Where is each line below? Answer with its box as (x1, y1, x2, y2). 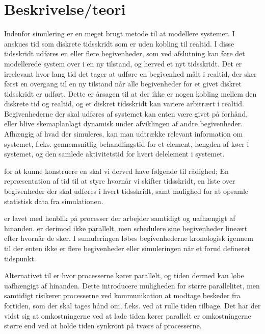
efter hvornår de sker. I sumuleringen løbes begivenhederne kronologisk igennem (4, 233, 254, 243)
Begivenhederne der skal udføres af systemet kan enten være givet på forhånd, (4, 108, 248, 119)
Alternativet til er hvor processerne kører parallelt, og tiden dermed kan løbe (4, 270, 244, 281)
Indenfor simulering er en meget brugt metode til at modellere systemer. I (4, 28, 235, 39)
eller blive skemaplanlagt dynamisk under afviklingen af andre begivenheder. (4, 118, 243, 129)
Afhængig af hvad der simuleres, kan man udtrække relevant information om (4, 128, 243, 139)
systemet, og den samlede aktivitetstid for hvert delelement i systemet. (4, 148, 225, 159)
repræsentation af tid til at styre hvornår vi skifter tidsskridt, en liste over (4, 175, 235, 186)
